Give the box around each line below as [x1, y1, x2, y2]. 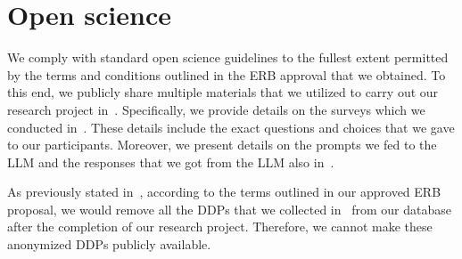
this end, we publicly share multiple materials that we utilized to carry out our [7, 83, 439, 101]
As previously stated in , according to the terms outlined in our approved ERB [7, 182, 441, 201]
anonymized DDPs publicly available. [7, 235, 211, 254]
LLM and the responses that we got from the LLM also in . [7, 152, 334, 171]
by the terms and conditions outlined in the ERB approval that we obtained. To [7, 65, 446, 84]
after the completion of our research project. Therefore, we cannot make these [7, 217, 433, 236]
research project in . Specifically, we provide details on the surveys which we [7, 100, 425, 118]
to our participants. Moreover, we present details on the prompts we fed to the [7, 135, 437, 154]
